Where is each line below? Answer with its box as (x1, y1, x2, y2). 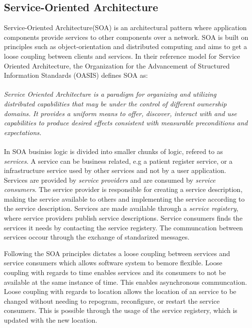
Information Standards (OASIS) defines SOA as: (4, 70, 148, 80)
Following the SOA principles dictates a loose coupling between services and (4, 248, 230, 258)
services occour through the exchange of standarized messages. (4, 232, 190, 242)
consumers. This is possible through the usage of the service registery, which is (4, 305, 237, 315)
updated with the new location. (4, 315, 98, 325)
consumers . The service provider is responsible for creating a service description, (4, 184, 243, 194)
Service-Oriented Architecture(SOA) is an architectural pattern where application (4, 22, 247, 33)
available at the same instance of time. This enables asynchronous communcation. (4, 276, 247, 287)
